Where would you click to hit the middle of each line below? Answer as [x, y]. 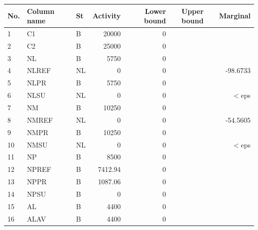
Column [41, 11]
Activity [107, 16]
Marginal [235, 16]
